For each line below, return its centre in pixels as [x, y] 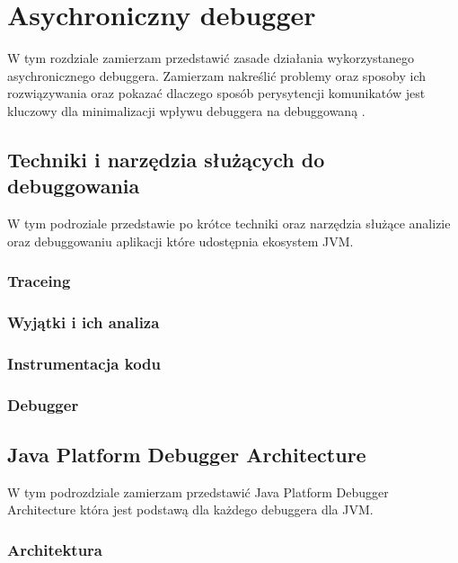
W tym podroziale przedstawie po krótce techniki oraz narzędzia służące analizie [229, 223]
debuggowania [74, 186]
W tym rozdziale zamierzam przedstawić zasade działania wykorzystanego [211, 58]
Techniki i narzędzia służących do [166, 159]
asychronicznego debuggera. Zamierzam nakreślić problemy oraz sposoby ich [217, 75]
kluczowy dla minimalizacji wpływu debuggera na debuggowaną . [186, 110]
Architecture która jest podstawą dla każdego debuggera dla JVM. [190, 509]
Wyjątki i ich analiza [84, 322]
